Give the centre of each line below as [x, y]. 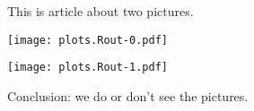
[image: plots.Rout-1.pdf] [88, 68]
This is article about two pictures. [101, 11]
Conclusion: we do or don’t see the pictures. [128, 95]
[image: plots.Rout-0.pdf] [88, 40]
